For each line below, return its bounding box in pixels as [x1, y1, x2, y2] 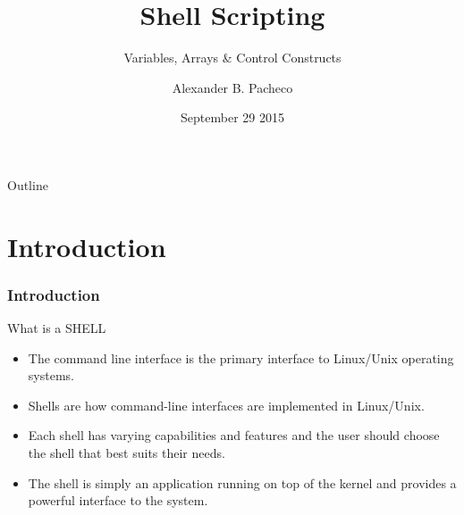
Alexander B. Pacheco [172, 78, 293, 96]
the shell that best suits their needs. [28, 444, 225, 462]
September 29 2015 [181, 108, 284, 127]
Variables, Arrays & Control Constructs [123, 48, 342, 67]
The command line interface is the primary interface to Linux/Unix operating [28, 348, 454, 367]
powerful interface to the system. [28, 491, 208, 510]
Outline [7, 175, 48, 194]
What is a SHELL [7, 319, 106, 337]
